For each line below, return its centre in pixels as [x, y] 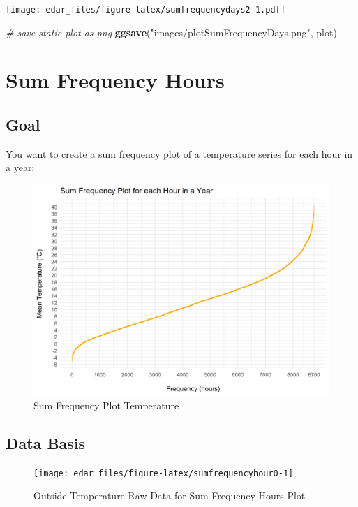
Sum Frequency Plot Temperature [106, 405]
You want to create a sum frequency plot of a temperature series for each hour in [179, 153]
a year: [20, 167]
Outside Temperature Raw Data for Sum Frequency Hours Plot [170, 495]
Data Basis [46, 442]
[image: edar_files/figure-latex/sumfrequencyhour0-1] [164, 473]
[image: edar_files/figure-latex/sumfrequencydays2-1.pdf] [146, 10]
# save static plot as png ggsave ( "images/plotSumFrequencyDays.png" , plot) [171, 32]
